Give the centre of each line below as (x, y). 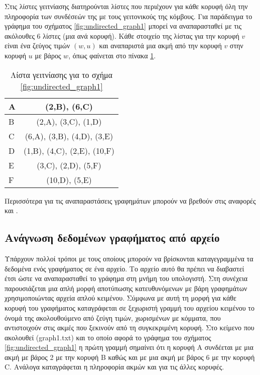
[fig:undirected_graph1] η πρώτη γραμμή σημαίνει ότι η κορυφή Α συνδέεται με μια (129, 347)
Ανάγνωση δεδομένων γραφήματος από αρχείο (112, 238)
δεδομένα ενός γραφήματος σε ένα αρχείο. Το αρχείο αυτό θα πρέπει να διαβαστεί (124, 268)
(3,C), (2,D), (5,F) (69, 165)
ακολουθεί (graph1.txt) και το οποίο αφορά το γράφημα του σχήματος (108, 337)
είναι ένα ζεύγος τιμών (37, 45)
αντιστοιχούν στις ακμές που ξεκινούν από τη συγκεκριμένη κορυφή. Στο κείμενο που (129, 327)
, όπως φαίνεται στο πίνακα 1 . (112, 55)
